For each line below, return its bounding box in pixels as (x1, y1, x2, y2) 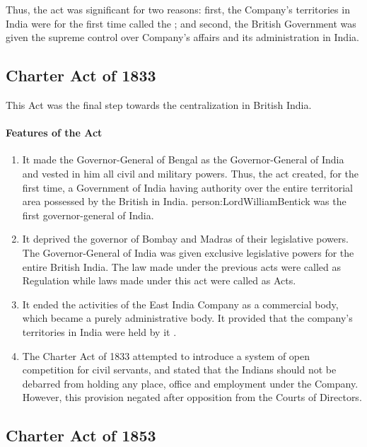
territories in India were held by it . (22, 324, 177, 339)
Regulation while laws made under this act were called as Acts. (22, 273, 296, 288)
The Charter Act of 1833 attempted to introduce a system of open (22, 348, 310, 363)
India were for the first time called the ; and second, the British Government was (6, 16, 356, 30)
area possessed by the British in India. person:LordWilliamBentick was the (22, 194, 346, 209)
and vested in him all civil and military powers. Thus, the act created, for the (22, 166, 359, 180)
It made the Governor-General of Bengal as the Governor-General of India (22, 152, 344, 167)
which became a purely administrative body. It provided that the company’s (22, 310, 353, 325)
